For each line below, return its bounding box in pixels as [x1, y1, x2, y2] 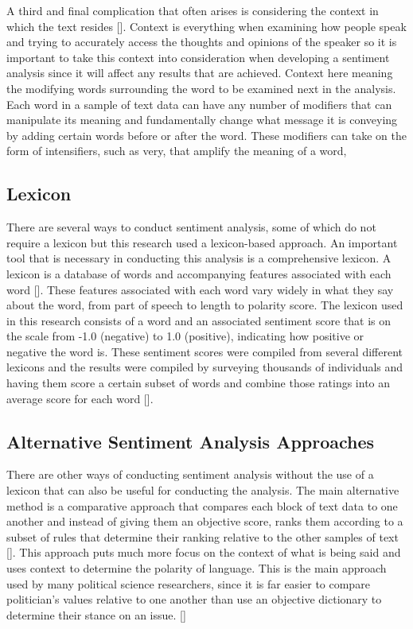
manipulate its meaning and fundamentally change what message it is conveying [6, 111, 398, 128]
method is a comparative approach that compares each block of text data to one [6, 497, 398, 514]
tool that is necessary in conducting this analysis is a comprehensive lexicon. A [6, 250, 392, 266]
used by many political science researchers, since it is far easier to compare [6, 575, 370, 592]
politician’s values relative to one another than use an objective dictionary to [6, 591, 382, 608]
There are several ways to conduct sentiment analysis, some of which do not [6, 219, 376, 235]
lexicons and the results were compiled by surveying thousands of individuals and [6, 359, 403, 375]
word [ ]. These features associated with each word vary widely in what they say [6, 281, 394, 297]
